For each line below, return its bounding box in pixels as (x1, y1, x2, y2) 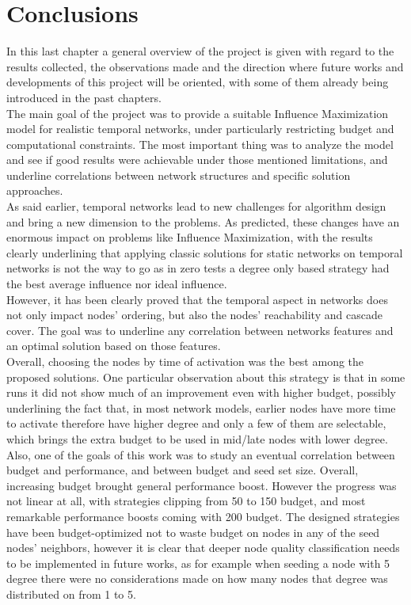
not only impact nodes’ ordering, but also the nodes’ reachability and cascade (6, 306, 382, 323)
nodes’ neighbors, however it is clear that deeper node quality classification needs (6, 539, 400, 556)
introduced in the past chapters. (6, 89, 162, 105)
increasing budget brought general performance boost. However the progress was (6, 477, 397, 493)
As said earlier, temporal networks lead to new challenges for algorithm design (6, 198, 386, 215)
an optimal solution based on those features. (6, 337, 221, 354)
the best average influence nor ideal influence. (6, 276, 227, 292)
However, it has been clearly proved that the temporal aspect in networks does (6, 291, 388, 307)
